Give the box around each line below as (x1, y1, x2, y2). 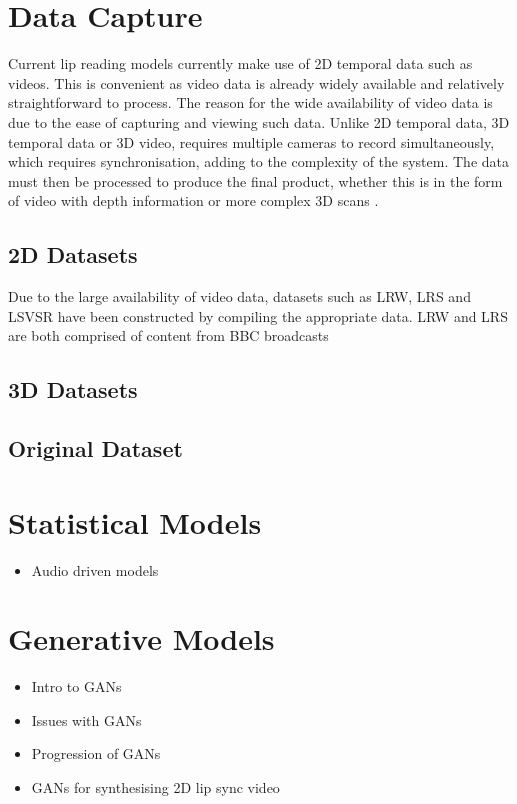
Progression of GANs (31, 743, 161, 764)
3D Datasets (8, 374, 138, 405)
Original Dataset (8, 433, 183, 464)
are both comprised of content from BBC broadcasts (8, 325, 329, 346)
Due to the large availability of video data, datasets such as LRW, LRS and (8, 286, 471, 307)
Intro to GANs (31, 676, 122, 697)
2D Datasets (8, 239, 138, 270)
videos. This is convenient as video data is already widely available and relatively (8, 72, 505, 93)
